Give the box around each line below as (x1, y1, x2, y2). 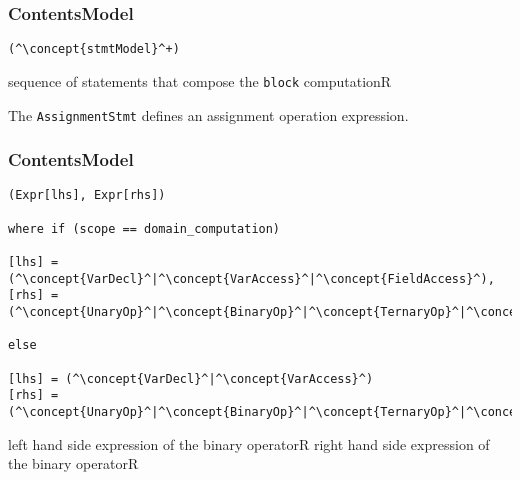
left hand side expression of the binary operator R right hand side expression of (8, 433, 490, 454)
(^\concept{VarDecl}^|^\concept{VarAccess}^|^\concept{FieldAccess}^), (8, 271, 495, 286)
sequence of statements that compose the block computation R (8, 70, 392, 91)
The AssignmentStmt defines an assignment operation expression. (8, 104, 409, 125)
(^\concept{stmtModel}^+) (8, 42, 180, 57)
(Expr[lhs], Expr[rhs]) (8, 188, 166, 203)
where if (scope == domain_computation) (8, 221, 281, 236)
